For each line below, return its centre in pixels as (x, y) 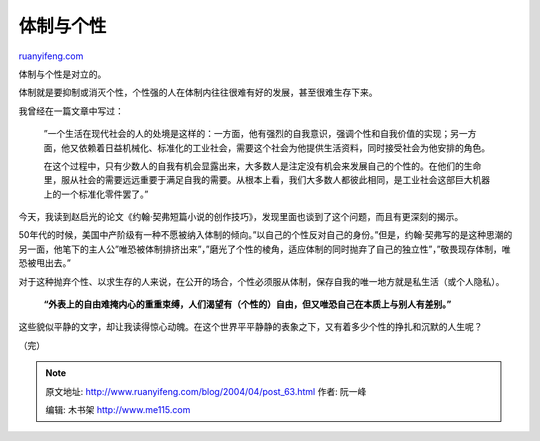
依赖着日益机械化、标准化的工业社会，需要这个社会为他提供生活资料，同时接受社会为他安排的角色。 (284, 147)
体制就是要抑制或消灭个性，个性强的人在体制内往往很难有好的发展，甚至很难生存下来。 (198, 92)
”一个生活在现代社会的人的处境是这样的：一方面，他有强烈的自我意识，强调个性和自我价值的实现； (247, 134)
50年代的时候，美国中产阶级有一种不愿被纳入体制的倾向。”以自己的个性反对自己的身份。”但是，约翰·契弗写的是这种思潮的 (265, 235)
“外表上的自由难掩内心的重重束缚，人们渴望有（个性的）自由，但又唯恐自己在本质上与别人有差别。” (247, 304)
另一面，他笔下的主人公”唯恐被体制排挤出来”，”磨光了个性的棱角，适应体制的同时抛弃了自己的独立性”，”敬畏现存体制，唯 (264, 249)
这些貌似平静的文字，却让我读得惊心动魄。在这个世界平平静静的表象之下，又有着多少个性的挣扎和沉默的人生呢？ (250, 327)
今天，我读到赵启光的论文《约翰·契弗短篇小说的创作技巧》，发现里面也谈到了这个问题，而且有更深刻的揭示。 (241, 217)
